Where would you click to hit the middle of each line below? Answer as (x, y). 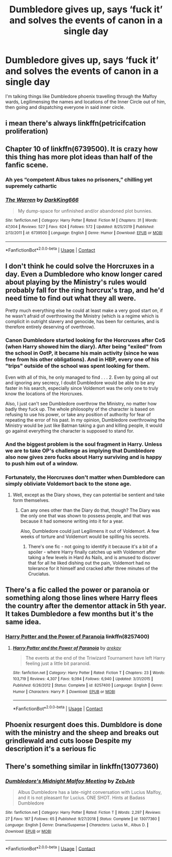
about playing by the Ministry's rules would (76, 282)
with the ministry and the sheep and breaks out (82, 733)
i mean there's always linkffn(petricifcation (76, 124)
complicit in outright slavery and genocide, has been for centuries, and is (82, 322)
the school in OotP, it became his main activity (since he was (82, 353)
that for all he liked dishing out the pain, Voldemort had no (89, 563)
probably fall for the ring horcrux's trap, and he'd (85, 290)
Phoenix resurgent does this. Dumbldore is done (84, 725)
